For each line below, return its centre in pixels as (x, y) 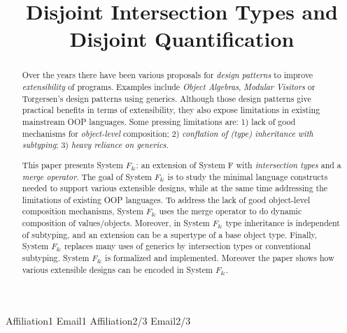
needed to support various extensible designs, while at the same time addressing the (175, 188)
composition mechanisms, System (83, 211)
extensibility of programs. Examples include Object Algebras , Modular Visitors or (169, 87)
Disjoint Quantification (182, 39)
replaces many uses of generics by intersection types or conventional (187, 246)
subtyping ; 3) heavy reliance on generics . (95, 145)
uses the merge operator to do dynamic (231, 211)
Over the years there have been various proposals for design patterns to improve (168, 75)
